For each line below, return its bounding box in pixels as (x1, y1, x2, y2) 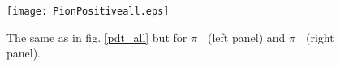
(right (306, 28, 334, 45)
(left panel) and (208, 28, 286, 45)
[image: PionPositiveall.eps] (6, 6, 170, 17)
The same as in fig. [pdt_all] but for (6, 28, 187, 45)
